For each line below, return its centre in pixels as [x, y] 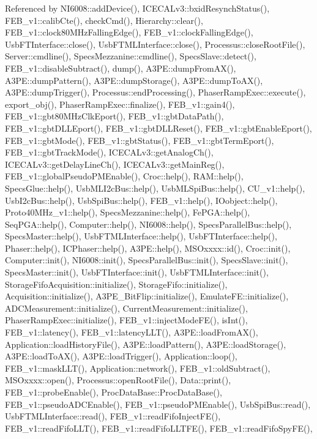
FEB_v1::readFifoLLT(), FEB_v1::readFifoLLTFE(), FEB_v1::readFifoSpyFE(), [159, 428]
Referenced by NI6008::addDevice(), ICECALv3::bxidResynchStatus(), [137, 8]
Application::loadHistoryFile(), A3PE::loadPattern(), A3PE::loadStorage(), [146, 344]
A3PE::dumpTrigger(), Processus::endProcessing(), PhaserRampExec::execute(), [155, 92]
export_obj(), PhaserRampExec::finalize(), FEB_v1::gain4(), [120, 104]
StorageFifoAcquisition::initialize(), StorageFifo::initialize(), [116, 284]
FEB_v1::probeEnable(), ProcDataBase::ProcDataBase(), [114, 392]
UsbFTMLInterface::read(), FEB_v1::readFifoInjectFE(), [113, 416]
